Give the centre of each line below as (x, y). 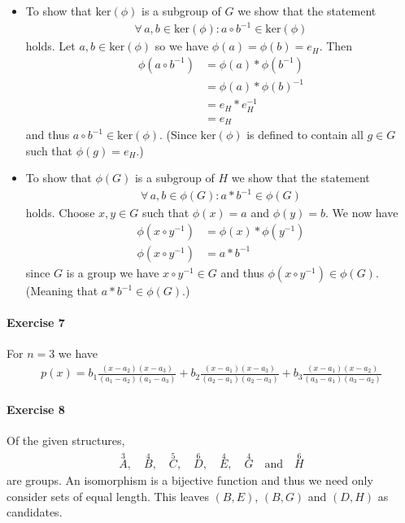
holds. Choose (60, 213)
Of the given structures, (66, 440)
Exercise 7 (36, 323)
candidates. (35, 512)
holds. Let (50, 46)
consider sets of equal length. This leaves (108, 496)
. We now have (362, 213)
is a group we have (113, 272)
